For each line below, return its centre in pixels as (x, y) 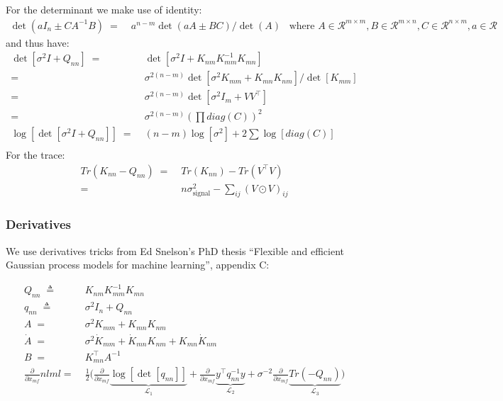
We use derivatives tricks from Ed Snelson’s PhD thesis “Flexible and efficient (175, 250)
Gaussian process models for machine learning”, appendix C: (138, 265)
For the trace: (35, 154)
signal (201, 193)
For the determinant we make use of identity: (104, 9)
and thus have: (38, 42)
